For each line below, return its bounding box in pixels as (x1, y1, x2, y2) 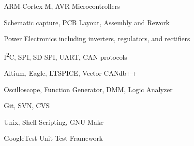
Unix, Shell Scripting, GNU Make (4, 116, 104, 127)
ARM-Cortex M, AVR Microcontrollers (4, 1, 120, 11)
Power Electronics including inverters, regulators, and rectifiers (4, 33, 190, 44)
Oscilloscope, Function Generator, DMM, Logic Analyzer (4, 84, 173, 94)
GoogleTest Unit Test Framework (4, 133, 103, 143)
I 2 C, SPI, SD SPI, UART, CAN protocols (4, 50, 127, 62)
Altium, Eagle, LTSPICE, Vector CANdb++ (4, 68, 137, 78)
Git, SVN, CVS (4, 100, 50, 111)
